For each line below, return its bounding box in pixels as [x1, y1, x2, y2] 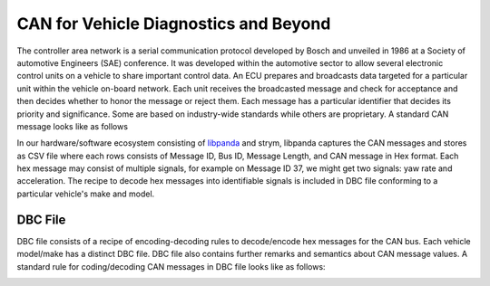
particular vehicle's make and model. [16, 188, 155, 199]
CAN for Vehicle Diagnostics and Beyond [16, 14, 331, 33]
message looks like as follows [16, 120, 129, 131]
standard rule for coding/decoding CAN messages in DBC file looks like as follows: [16, 261, 326, 272]
